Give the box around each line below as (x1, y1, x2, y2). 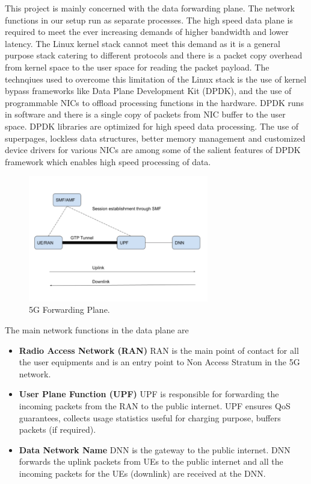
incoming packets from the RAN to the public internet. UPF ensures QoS (19, 399, 291, 412)
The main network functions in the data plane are (5, 323, 189, 336)
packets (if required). (19, 423, 96, 436)
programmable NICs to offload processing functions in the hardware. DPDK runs (5, 96, 304, 108)
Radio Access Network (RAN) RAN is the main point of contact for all (19, 344, 299, 356)
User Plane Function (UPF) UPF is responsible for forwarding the (19, 388, 279, 400)
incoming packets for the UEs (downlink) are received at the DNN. (19, 467, 266, 479)
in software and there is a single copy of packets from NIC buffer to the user (5, 108, 286, 121)
